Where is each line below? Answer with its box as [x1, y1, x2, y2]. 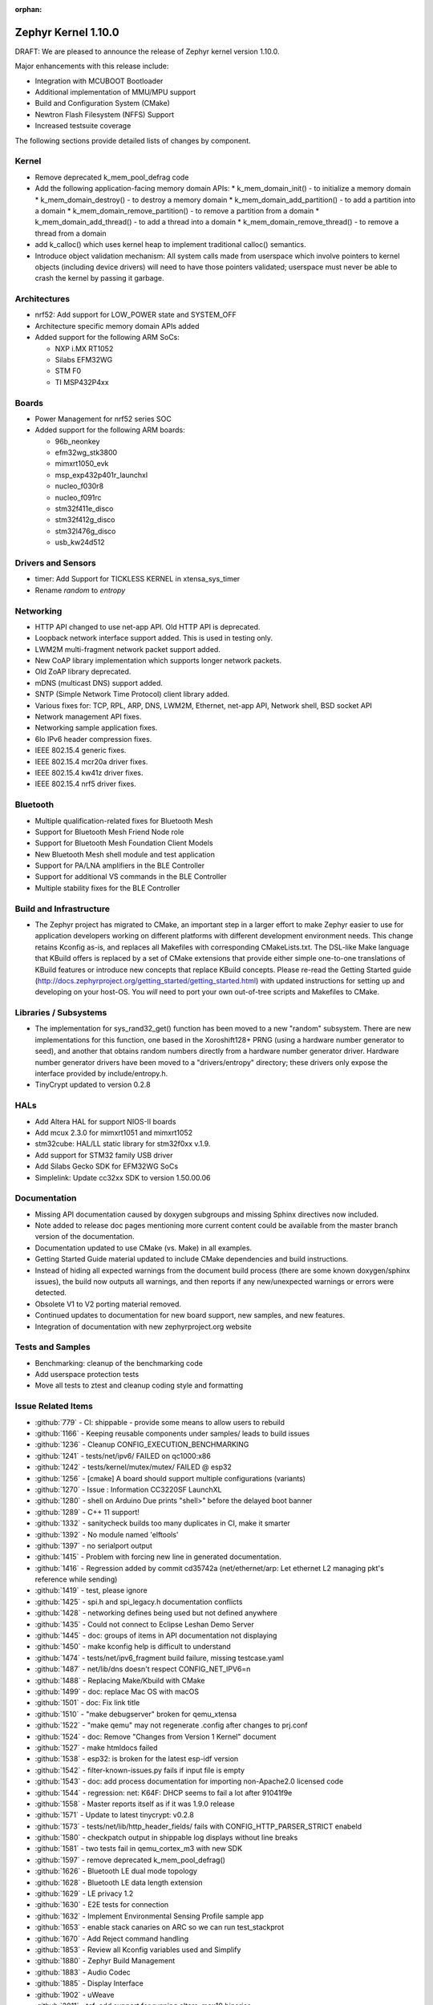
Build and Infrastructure [14, 903, 110, 914]
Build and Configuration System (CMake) [34, 99, 170, 108]
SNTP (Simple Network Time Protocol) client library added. [34, 690, 230, 699]
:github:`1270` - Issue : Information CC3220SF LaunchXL [34, 1485, 222, 1494]
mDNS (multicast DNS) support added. [34, 678, 164, 687]
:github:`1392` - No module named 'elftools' [34, 1529, 180, 1539]
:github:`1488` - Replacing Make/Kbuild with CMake [34, 1675, 205, 1685]
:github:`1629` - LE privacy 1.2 [34, 1889, 134, 1898]
